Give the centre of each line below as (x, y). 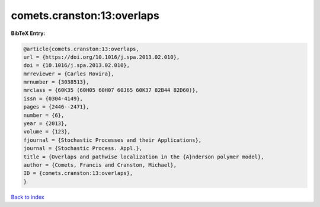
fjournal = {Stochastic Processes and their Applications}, (113, 140)
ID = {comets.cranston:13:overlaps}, (78, 173)
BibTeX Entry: (28, 33)
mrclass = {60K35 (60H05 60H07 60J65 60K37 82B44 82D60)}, (111, 90)
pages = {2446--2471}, (56, 107)
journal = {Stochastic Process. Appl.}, (83, 149)
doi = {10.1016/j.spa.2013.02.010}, (77, 66)
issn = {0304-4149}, (53, 98)
